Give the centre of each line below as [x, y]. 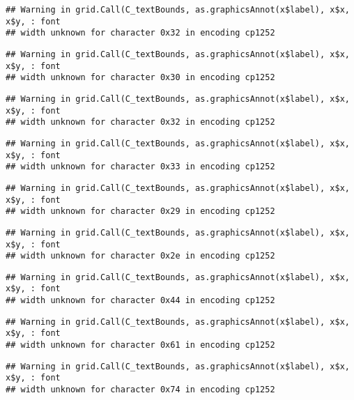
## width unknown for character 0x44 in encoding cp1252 [140, 301]
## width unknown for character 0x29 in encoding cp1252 [140, 211]
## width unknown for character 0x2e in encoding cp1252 [140, 256]
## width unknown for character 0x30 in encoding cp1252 [140, 78]
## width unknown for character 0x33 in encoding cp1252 [140, 167]
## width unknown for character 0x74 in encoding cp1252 [140, 390]
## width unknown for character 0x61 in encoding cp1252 [140, 345]
